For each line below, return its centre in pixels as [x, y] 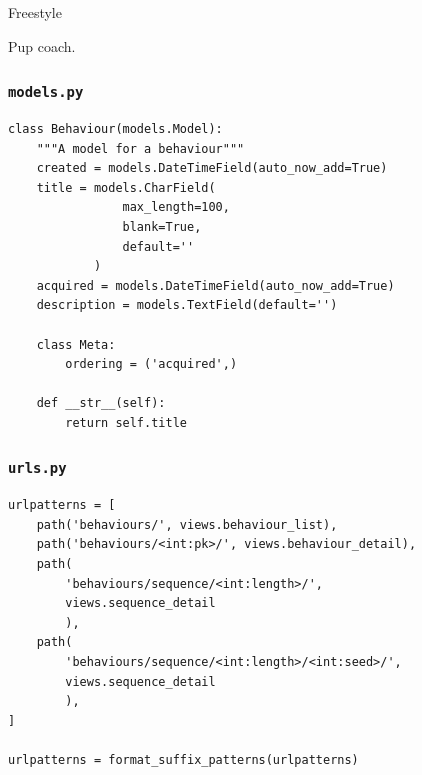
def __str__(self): [101, 403]
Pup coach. [42, 45]
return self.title [126, 422]
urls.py [37, 468]
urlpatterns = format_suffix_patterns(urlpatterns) [183, 759]
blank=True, [162, 226]
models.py [46, 92]
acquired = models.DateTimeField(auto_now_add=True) [215, 285]
